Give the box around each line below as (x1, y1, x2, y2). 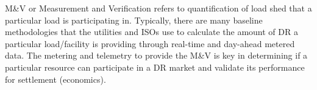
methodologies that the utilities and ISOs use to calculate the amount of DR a (5, 25, 298, 38)
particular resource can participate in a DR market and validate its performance (5, 60, 305, 73)
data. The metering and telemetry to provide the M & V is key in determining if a (5, 49, 308, 62)
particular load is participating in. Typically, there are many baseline (5, 13, 263, 26)
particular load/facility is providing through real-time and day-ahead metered (5, 37, 295, 50)
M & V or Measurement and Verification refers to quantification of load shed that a (5, 2, 312, 14)
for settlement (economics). (5, 72, 106, 85)
